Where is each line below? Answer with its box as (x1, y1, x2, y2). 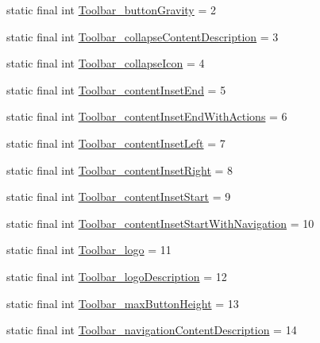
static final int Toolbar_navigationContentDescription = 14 (6, 322, 297, 338)
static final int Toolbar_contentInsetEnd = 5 (6, 81, 226, 98)
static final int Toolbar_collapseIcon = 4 (6, 55, 205, 71)
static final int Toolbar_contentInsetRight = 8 (6, 161, 233, 178)
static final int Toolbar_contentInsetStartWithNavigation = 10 (6, 214, 314, 231)
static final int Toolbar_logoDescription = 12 (6, 268, 227, 284)
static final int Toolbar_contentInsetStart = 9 (6, 188, 231, 205)
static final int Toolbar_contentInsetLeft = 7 (6, 134, 226, 151)
